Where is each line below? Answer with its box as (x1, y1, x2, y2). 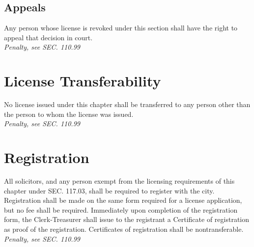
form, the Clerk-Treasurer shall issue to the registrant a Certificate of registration (4, 214, 249, 224)
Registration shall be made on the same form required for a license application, (4, 195, 242, 205)
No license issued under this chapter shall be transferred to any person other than (4, 99, 251, 110)
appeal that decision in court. (4, 32, 93, 42)
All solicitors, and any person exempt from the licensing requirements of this (4, 176, 235, 186)
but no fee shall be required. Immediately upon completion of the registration (4, 204, 238, 215)
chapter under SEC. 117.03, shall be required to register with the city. (4, 185, 215, 195)
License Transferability (4, 71, 161, 91)
